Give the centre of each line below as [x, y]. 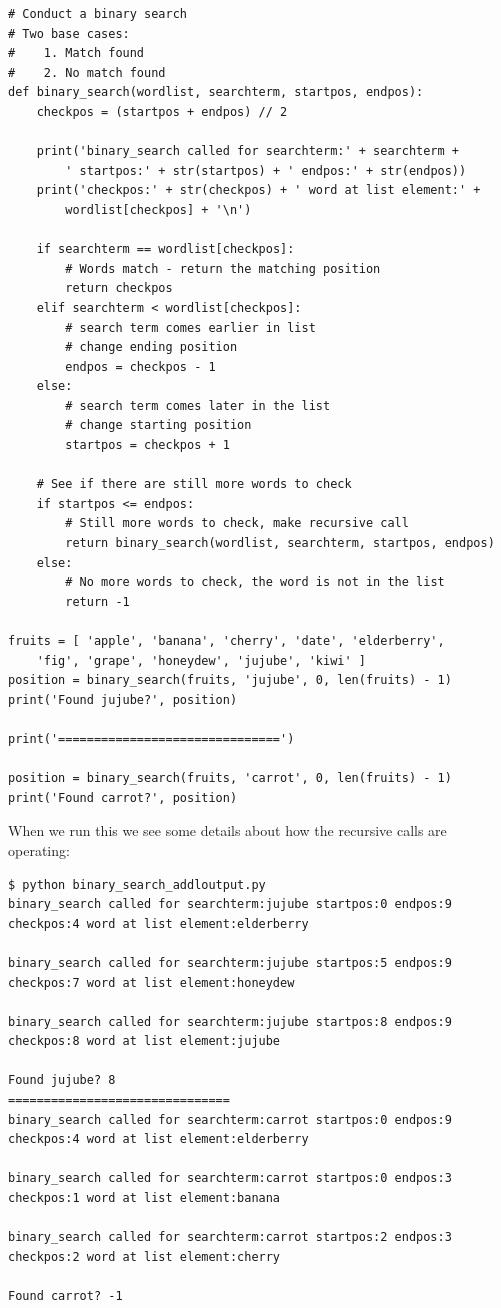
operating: [39, 849]
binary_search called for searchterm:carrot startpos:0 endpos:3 [230, 1178]
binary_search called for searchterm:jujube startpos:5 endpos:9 [230, 962]
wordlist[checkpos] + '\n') [158, 209]
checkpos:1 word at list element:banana [144, 1198]
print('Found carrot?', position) [123, 797]
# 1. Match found [76, 53]
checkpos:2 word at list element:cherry [144, 1256]
